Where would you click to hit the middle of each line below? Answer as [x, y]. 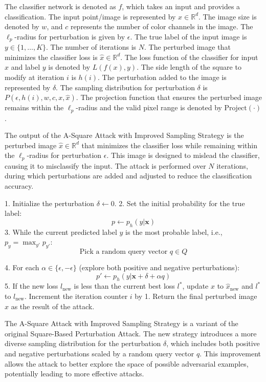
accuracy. [19, 186]
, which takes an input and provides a [181, 6]
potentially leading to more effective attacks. [74, 374]
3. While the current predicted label [61, 232]
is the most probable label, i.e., [174, 232]
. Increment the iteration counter [76, 296]
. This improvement [230, 353]
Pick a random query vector [124, 252]
